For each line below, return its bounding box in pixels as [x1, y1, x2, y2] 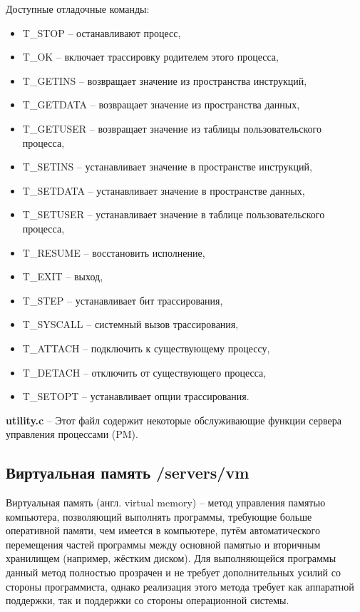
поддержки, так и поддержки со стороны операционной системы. [6, 593, 289, 608]
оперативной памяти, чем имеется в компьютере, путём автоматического [6, 523, 320, 538]
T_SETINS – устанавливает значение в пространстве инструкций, [22, 159, 312, 174]
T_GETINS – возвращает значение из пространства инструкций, [22, 73, 307, 88]
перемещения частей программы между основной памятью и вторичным [6, 536, 321, 551]
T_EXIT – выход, [22, 269, 103, 284]
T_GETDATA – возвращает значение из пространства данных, [22, 97, 300, 112]
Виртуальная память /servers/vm [6, 461, 250, 484]
